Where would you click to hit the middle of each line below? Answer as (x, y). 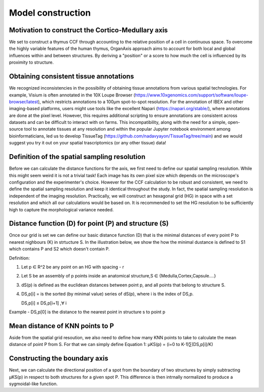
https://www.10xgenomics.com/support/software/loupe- (192, 95)
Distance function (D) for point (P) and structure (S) (89, 223)
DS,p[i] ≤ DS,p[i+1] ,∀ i (44, 303)
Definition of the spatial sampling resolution (77, 157)
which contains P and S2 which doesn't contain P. (59, 249)
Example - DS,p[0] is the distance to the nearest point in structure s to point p (87, 312)
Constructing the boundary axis (59, 358)
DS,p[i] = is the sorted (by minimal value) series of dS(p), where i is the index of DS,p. (108, 294)
